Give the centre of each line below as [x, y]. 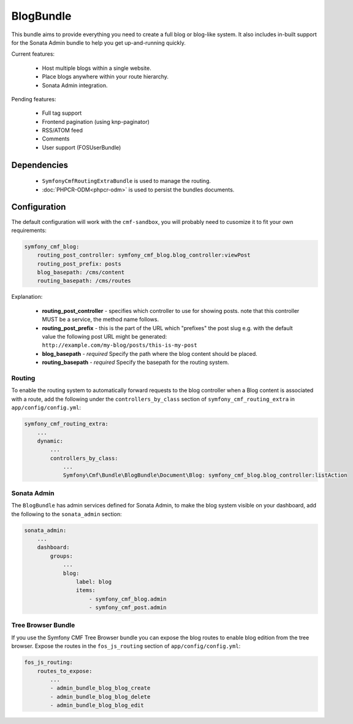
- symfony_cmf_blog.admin [128, 599]
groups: [62, 556]
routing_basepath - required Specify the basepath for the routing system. [135, 363]
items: [86, 590]
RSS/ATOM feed [62, 130]
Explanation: [27, 297]
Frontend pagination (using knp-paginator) [96, 121]
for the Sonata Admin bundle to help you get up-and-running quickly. [99, 42]
